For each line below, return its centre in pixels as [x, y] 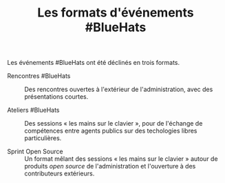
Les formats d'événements [116, 13]
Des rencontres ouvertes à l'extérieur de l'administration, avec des [119, 89]
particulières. [43, 138]
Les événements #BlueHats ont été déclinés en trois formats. [94, 63]
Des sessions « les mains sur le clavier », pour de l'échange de [114, 124]
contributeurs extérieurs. [60, 173]
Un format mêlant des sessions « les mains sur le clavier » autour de [121, 159]
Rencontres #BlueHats [39, 76]
